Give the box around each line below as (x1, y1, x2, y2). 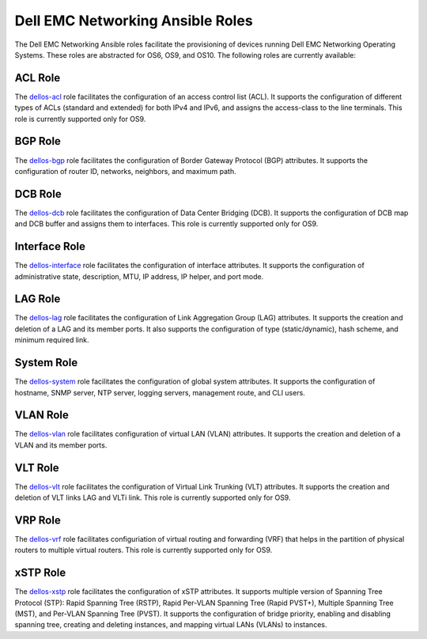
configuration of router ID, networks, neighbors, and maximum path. (14, 166, 236, 176)
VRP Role (14, 513, 61, 527)
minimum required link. (14, 335, 89, 345)
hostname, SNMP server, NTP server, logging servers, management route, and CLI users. (14, 388, 306, 397)
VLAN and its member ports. (14, 440, 108, 450)
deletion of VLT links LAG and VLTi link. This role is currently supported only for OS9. (14, 493, 291, 502)
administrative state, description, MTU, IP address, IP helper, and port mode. (14, 271, 264, 281)
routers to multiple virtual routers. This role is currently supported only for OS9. (14, 546, 273, 555)
